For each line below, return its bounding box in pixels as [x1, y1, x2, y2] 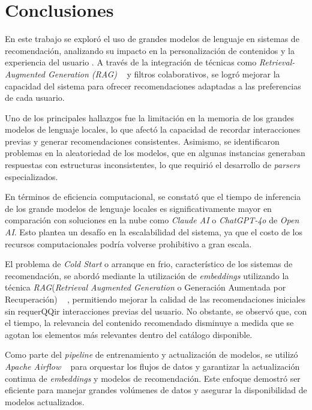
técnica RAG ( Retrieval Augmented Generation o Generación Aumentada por [5, 281, 286, 294]
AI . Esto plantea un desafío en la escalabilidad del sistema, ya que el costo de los [5, 226, 302, 238]
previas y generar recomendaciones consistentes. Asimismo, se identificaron [5, 134, 280, 147]
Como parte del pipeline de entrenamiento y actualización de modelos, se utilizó [5, 348, 298, 361]
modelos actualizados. [5, 395, 85, 408]
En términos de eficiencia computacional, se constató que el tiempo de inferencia [5, 190, 301, 203]
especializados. [5, 170, 58, 182]
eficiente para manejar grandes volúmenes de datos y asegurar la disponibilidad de [5, 384, 307, 396]
